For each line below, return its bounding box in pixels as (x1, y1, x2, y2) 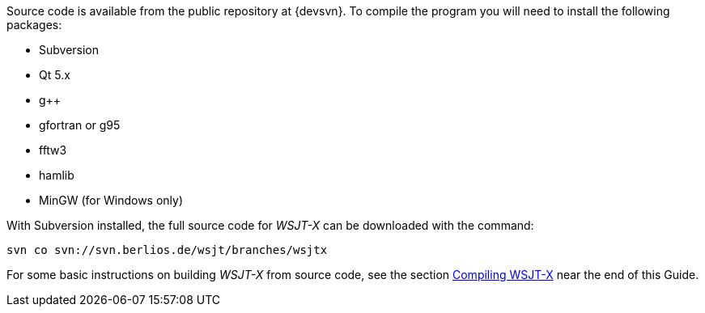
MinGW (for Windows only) (39, 193, 184, 207)
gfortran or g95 (39, 118, 121, 132)
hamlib (39, 168, 74, 182)
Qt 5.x (39, 68, 70, 82)
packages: (6, 18, 62, 32)
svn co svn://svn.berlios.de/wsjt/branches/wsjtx (6, 243, 328, 256)
